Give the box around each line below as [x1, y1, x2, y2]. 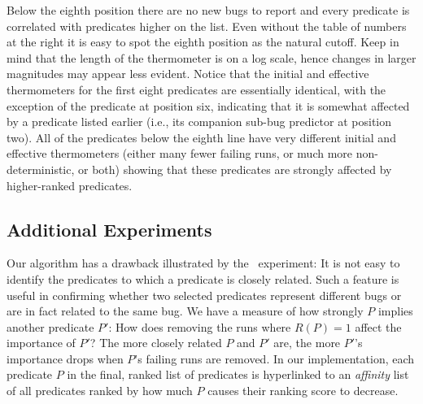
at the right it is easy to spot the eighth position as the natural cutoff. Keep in [7, 33, 399, 50]
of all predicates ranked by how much [7, 382, 193, 399]
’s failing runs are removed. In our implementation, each [134, 350, 415, 367]
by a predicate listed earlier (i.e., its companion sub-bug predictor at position [7, 113, 392, 130]
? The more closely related [89, 334, 222, 351]
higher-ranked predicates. [7, 176, 133, 193]
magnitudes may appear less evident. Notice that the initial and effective [7, 65, 369, 82]
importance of [7, 334, 76, 351]
